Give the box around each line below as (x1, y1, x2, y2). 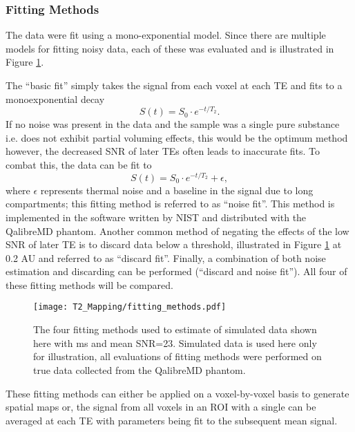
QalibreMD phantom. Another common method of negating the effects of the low (6, 223, 349, 238)
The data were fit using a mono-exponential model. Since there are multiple (6, 28, 326, 42)
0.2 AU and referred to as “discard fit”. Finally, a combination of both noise (6, 250, 326, 265)
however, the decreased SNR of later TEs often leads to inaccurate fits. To (6, 144, 320, 158)
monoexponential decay (6, 91, 105, 106)
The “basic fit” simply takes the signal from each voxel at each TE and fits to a (6, 78, 343, 92)
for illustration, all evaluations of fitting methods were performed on (33, 349, 322, 364)
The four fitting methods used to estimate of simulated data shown (33, 322, 317, 337)
